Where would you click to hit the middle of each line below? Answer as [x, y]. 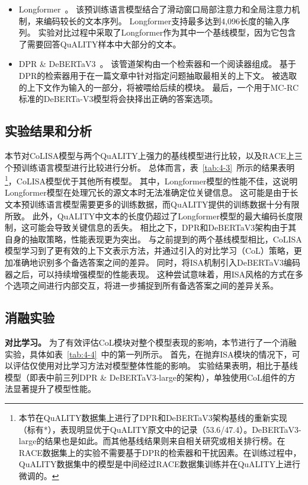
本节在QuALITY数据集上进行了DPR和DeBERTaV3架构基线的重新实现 [153, 417]
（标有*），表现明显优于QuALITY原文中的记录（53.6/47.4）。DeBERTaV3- [160, 429]
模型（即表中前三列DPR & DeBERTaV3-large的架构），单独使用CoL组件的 [146, 377]
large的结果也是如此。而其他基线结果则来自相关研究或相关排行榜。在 [152, 441]
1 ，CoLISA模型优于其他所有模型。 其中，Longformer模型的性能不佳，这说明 [151, 180]
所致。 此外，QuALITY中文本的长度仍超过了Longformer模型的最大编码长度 [150, 216]
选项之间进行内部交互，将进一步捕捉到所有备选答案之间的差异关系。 [145, 285]
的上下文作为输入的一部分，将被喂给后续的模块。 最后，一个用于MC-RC [159, 87]
